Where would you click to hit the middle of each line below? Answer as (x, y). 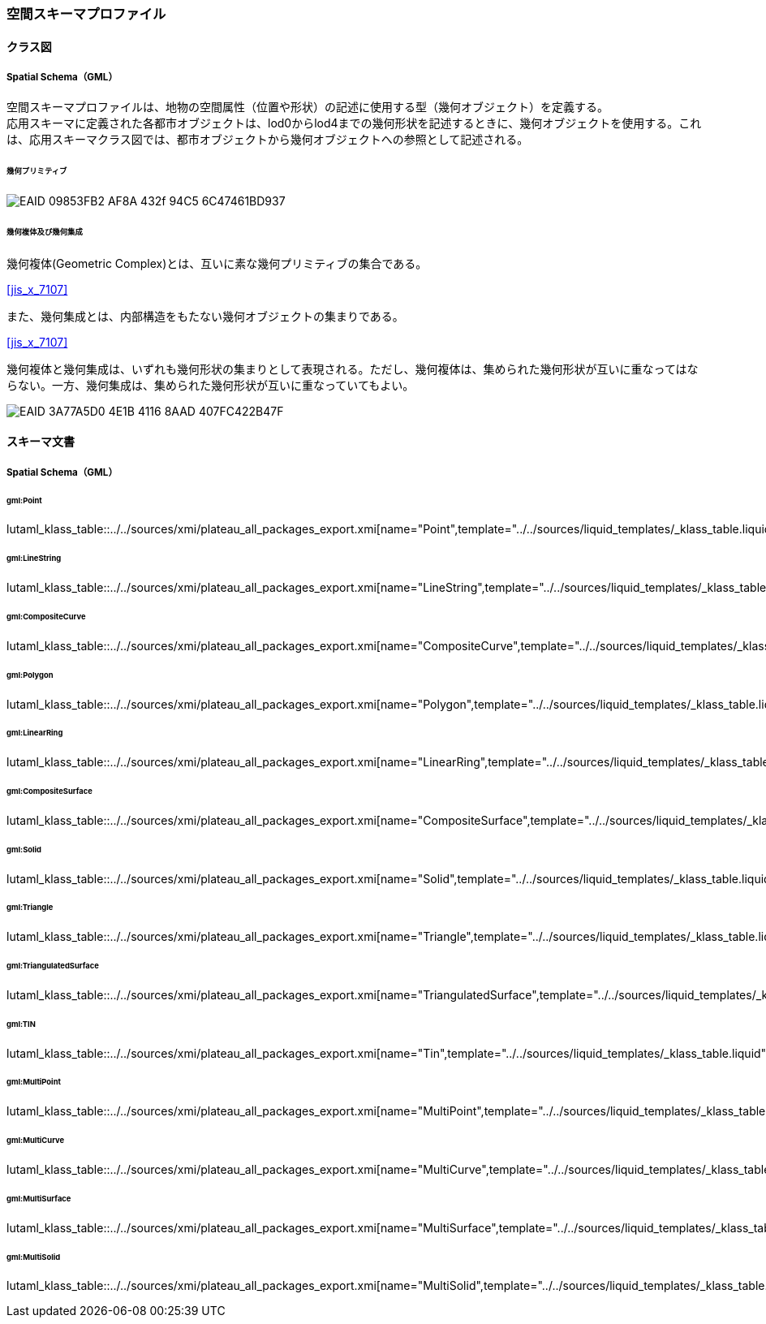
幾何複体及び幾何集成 (45, 231)
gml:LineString (34, 558)
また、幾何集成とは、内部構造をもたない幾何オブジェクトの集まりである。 (205, 316)
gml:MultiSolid (34, 1257)
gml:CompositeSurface (49, 791)
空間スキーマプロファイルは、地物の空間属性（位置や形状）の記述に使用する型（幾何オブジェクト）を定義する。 (308, 107)
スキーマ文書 (41, 442)
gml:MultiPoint (34, 1082)
